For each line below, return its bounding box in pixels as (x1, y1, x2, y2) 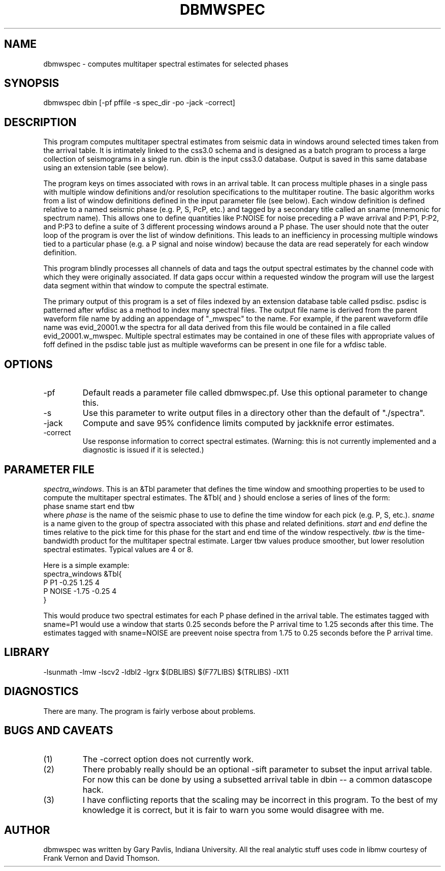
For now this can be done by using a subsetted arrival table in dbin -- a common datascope (82, 774, 432, 785)
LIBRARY (4, 646, 50, 659)
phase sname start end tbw (43, 501, 135, 510)
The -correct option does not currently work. (82, 754, 254, 764)
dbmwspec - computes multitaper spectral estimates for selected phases (43, 59, 289, 68)
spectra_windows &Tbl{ (43, 569, 122, 578)
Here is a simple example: (43, 560, 130, 569)
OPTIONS (4, 357, 53, 371)
